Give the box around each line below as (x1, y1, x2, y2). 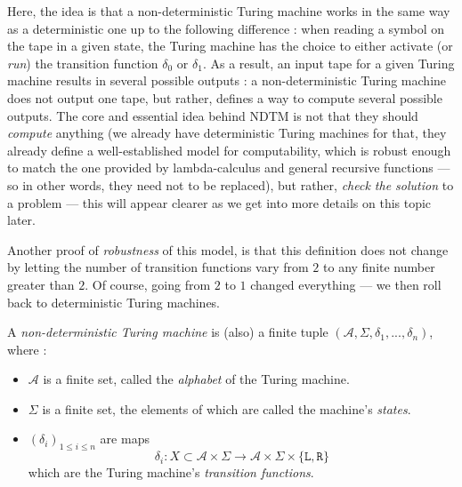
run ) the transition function (7, 53, 158, 72)
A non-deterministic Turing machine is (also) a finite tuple (7, 323, 328, 341)
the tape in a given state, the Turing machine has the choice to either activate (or (7, 36, 453, 55)
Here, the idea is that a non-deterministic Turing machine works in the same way (7, 2, 450, 20)
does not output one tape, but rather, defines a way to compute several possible (7, 88, 442, 107)
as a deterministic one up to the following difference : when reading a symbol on (7, 19, 445, 37)
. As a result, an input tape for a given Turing (202, 53, 455, 72)
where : (7, 339, 47, 358)
